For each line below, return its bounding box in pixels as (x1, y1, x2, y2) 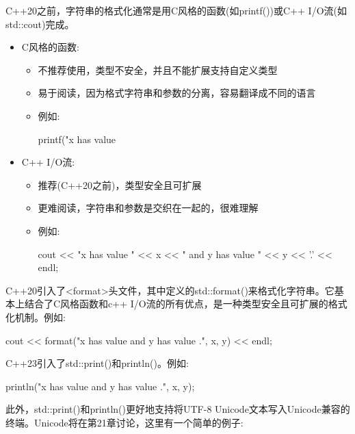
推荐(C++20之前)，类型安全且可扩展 (38, 177, 202, 192)
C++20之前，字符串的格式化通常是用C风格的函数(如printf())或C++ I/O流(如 (5, 3, 347, 17)
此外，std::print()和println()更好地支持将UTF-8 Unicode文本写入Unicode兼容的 (5, 402, 350, 416)
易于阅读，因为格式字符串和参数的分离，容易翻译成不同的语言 (38, 86, 316, 100)
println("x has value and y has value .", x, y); (5, 379, 195, 393)
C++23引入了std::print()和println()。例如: (5, 356, 189, 370)
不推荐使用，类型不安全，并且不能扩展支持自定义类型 (38, 62, 278, 77)
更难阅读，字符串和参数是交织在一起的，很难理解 (38, 201, 259, 215)
